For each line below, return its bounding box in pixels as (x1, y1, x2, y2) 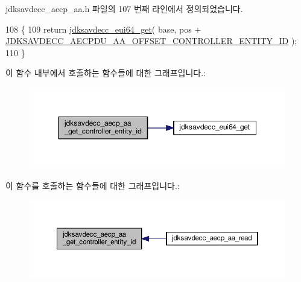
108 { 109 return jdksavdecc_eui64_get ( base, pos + (5, 22, 201, 35)
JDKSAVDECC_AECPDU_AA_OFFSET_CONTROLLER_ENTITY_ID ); (5, 34, 297, 47)
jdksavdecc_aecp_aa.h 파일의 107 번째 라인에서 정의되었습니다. (5, 2, 243, 14)
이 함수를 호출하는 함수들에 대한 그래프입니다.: (5, 179, 180, 191)
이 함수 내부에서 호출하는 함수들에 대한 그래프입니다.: (5, 66, 206, 79)
